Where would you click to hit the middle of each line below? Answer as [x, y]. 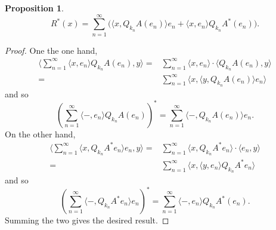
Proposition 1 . [34, 8]
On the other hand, [40, 134]
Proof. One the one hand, [51, 50]
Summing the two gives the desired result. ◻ [87, 220]
